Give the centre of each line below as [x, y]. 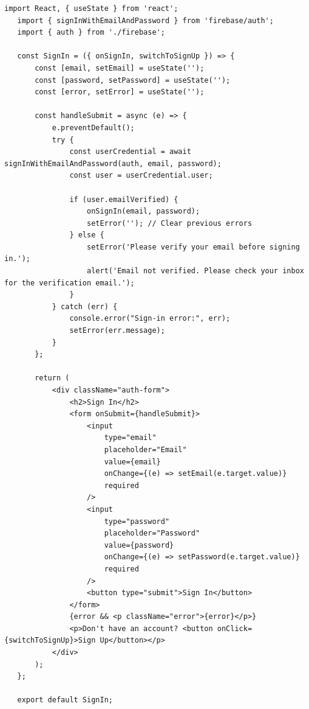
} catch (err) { [85, 306]
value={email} [132, 462]
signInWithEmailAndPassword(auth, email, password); [113, 163]
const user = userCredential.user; [141, 176]
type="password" [137, 521]
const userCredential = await [130, 152]
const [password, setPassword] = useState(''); [133, 80]
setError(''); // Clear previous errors [170, 223]
